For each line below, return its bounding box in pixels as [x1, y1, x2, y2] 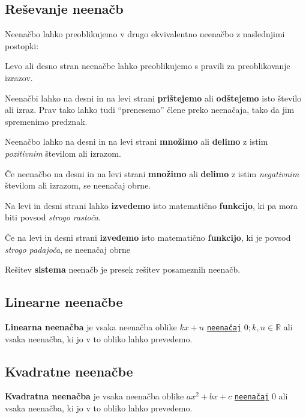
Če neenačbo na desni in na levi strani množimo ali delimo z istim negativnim [5, 167, 299, 180]
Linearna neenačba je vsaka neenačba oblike [5, 320, 177, 333]
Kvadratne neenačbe [5, 362, 133, 380]
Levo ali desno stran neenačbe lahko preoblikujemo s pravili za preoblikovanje [5, 59, 290, 72]
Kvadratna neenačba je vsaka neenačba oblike [5, 390, 184, 402]
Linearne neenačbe [5, 292, 123, 311]
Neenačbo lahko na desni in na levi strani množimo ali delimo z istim [5, 135, 268, 148]
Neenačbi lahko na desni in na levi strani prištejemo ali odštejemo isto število [5, 91, 302, 104]
